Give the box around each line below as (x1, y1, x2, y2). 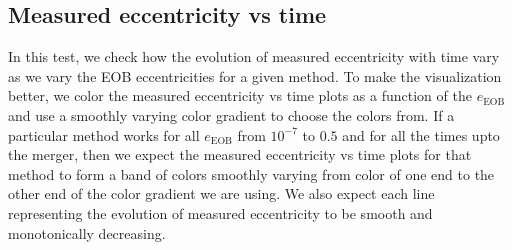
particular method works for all (8, 124, 200, 145)
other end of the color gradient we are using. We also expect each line (8, 183, 435, 204)
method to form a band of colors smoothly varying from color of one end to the (8, 163, 495, 184)
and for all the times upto (342, 124, 500, 145)
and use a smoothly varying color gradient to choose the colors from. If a (8, 104, 455, 125)
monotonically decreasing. (8, 222, 166, 243)
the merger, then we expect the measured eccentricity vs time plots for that (8, 144, 472, 165)
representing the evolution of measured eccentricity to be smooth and (8, 202, 433, 223)
